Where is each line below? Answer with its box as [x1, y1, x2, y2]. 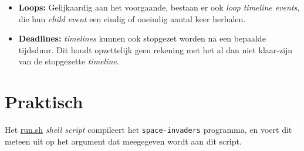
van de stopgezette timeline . [18, 55, 119, 67]
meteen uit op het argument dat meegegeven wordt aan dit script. [5, 135, 242, 147]
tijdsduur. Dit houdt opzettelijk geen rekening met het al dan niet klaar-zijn [18, 43, 293, 56]
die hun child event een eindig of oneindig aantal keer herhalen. [18, 12, 246, 25]
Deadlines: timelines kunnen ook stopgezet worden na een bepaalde [18, 32, 266, 44]
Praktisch [5, 90, 83, 114]
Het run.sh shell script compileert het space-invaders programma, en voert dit [5, 123, 292, 136]
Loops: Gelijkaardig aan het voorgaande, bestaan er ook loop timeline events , [18, 1, 300, 13]
